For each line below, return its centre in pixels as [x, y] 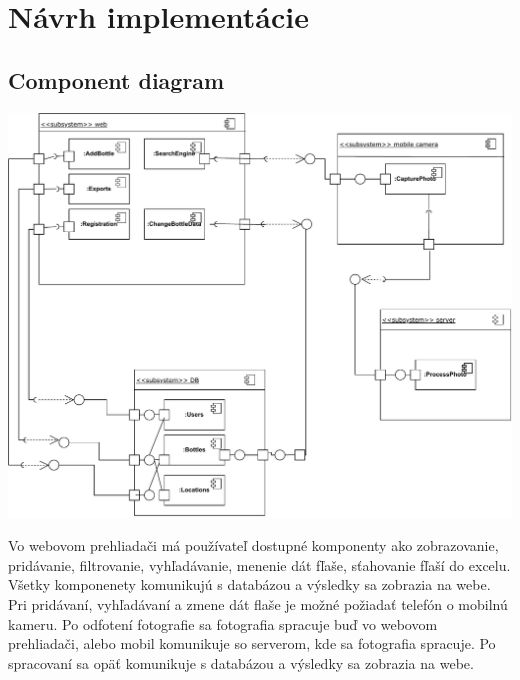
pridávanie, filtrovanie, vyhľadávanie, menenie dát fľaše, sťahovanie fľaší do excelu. [259, 564]
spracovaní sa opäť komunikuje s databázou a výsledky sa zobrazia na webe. [241, 662]
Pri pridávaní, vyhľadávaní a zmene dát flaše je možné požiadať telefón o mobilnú [258, 604]
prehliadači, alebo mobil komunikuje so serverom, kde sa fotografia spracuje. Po [252, 643]
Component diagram [116, 79]
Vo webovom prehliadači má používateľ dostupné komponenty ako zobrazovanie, [253, 545]
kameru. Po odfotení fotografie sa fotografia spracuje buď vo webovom [223, 623]
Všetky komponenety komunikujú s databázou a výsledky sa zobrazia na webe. [249, 584]
